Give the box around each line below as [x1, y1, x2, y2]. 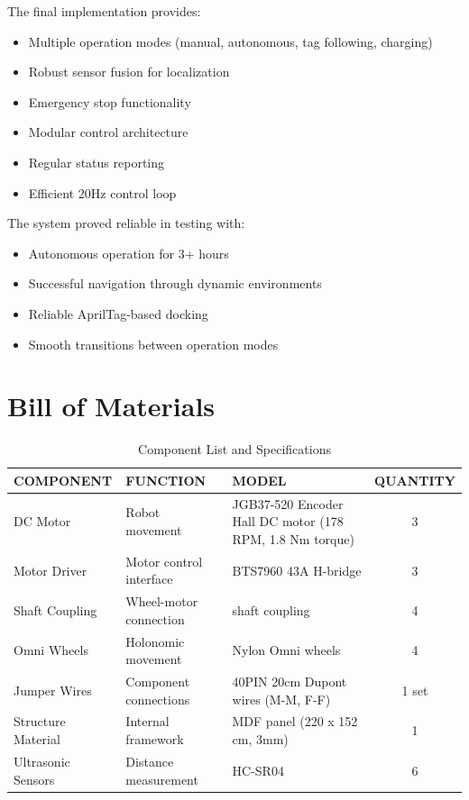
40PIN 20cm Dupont [232, 672, 347, 691]
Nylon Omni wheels [232, 641, 341, 659]
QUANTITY [374, 470, 455, 489]
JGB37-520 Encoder [232, 494, 344, 513]
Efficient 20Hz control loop [28, 183, 177, 202]
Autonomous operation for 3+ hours [28, 243, 229, 262]
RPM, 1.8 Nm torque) [232, 529, 354, 548]
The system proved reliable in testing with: [7, 214, 245, 232]
